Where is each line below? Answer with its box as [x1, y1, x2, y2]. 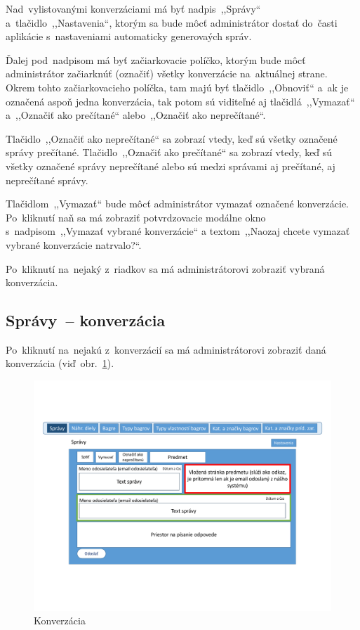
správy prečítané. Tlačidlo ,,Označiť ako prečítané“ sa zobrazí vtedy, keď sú [6, 145, 333, 160]
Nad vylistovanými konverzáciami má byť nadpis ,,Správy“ [6, 1, 261, 15]
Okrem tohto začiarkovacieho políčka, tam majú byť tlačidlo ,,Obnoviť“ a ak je [6, 79, 349, 94]
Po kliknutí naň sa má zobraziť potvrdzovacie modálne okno [6, 210, 266, 224]
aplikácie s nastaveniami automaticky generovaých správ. [6, 29, 252, 44]
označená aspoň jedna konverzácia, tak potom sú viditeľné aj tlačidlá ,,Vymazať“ [6, 94, 355, 108]
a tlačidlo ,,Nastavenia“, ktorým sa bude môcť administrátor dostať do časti [6, 15, 338, 30]
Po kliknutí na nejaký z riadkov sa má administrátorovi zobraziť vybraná [6, 261, 325, 276]
